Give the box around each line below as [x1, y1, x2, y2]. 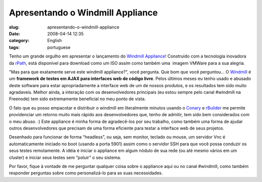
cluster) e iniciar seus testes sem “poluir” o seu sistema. [9, 154, 121, 160]
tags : [9, 44, 20, 50]
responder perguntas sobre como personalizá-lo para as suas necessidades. [9, 170, 163, 176]
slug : [9, 24, 19, 30]
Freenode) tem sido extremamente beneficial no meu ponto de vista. [9, 96, 146, 102]
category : [9, 38, 30, 44]
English [47, 38, 62, 44]
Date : [9, 30, 20, 36]
